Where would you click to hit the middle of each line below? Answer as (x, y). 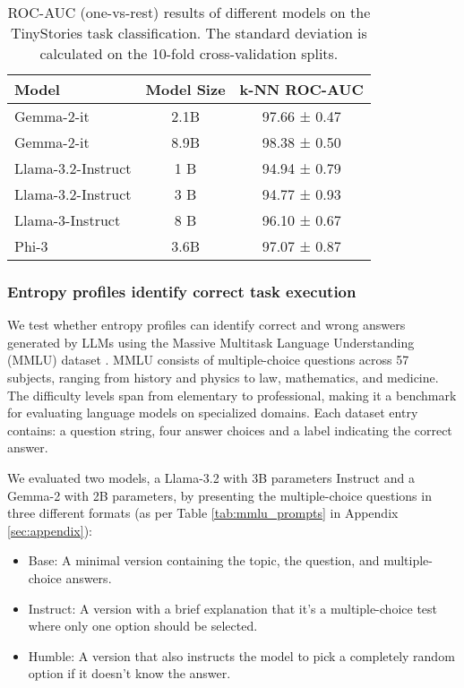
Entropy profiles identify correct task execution (182, 291)
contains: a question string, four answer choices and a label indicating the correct (230, 430)
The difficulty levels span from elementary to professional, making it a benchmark (232, 395)
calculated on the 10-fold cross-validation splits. (189, 53)
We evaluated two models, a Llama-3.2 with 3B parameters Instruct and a (211, 477)
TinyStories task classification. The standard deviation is (189, 33)
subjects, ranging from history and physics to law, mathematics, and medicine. (223, 377)
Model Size (185, 89)
